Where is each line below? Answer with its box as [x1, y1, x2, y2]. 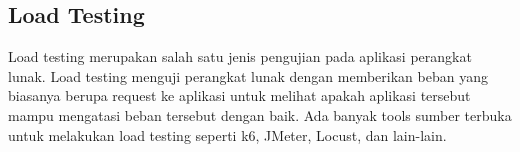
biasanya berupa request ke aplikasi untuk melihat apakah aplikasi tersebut [8, 85, 471, 106]
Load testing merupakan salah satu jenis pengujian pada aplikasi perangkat [8, 46, 472, 67]
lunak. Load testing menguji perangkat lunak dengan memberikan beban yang [8, 65, 488, 86]
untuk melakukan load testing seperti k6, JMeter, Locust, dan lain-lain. [8, 124, 447, 145]
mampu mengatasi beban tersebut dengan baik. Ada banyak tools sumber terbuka [8, 104, 512, 125]
